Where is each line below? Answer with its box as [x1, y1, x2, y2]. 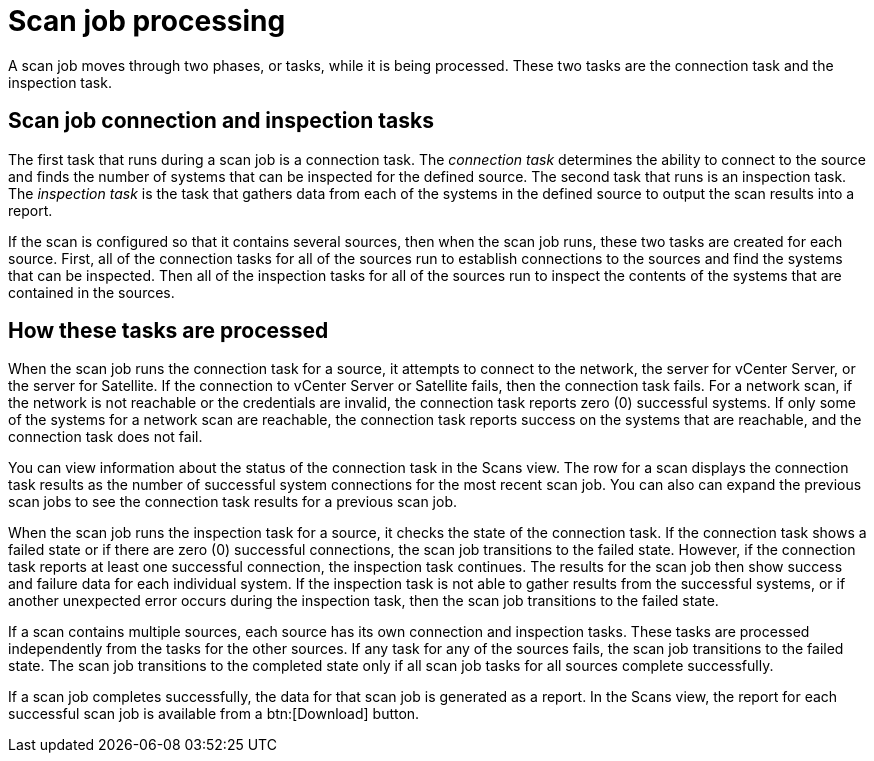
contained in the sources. [8, 283, 175, 301]
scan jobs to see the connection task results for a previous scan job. [8, 493, 458, 511]
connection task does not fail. [8, 428, 203, 446]
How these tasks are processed [8, 318, 329, 344]
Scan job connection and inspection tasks [8, 108, 434, 134]
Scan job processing [8, 4, 286, 38]
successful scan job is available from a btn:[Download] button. [8, 705, 420, 723]
